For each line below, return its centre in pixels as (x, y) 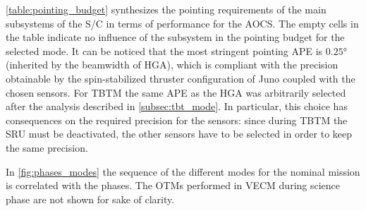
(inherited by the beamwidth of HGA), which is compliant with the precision (172, 65)
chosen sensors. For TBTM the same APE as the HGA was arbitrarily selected (176, 92)
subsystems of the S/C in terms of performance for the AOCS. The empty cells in (182, 23)
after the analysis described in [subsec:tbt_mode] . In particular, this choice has (177, 106)
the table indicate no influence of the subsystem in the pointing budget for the (175, 37)
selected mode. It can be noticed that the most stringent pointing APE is (164, 50)
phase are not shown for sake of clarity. (90, 199)
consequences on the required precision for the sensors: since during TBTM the (177, 120)
